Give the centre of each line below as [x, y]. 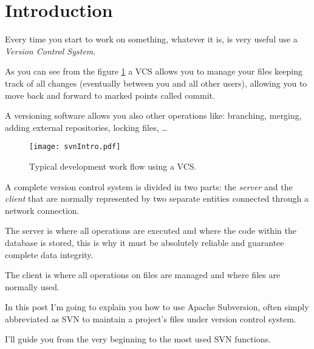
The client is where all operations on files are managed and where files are [143, 275]
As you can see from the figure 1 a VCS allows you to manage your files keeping [154, 71]
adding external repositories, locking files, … [86, 127]
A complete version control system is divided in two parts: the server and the [149, 186]
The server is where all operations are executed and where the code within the [151, 231]
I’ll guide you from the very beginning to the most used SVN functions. [138, 339]
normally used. [32, 286]
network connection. [42, 210]
